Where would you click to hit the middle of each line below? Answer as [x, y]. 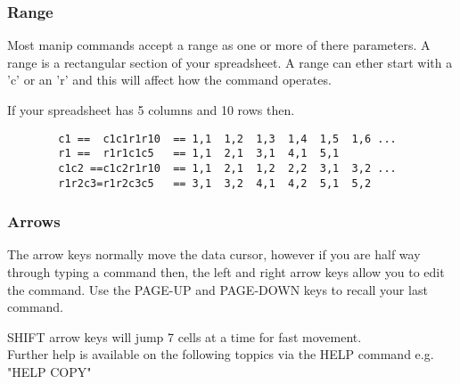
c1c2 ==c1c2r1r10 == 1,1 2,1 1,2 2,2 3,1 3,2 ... [227, 168]
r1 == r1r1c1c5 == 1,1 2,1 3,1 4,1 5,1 [199, 154]
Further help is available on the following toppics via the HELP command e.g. [221, 354]
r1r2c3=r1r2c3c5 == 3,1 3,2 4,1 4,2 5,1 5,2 [215, 183]
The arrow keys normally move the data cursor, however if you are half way [214, 254]
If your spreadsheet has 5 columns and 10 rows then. [151, 110]
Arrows [34, 221]
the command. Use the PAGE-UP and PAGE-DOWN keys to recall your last [218, 289]
